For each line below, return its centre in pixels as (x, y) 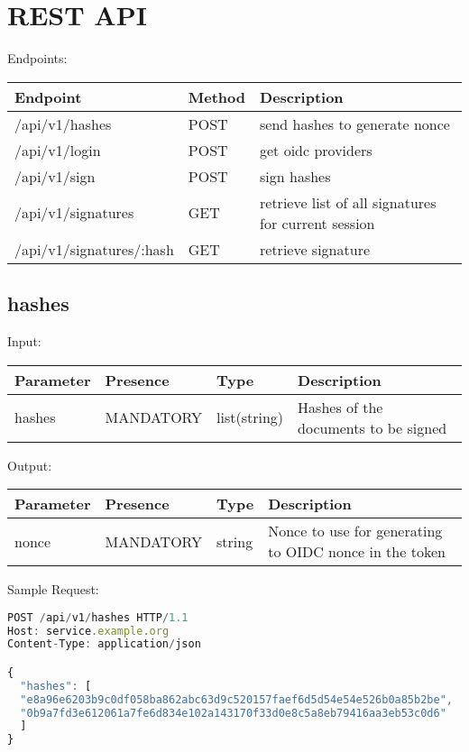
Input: (24, 340)
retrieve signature (315, 249)
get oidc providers (316, 150)
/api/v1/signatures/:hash (94, 249)
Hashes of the (340, 407)
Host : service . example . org (88, 631)
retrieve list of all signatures (348, 202)
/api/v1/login (58, 150)
